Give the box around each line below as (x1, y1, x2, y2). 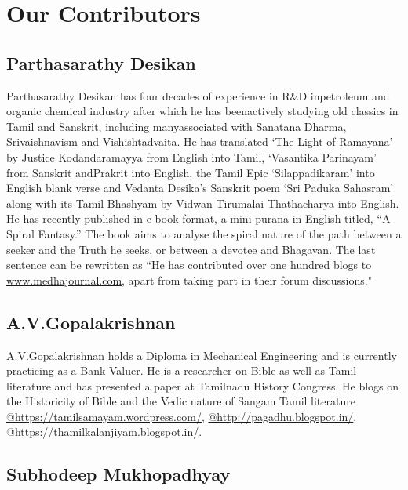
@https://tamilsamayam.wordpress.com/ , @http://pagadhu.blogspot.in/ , (6, 408, 357, 424)
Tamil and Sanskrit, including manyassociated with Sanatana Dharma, (6, 118, 347, 134)
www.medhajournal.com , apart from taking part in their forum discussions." (6, 271, 372, 288)
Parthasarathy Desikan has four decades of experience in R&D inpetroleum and (6, 87, 390, 103)
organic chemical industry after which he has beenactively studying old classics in (6, 103, 399, 119)
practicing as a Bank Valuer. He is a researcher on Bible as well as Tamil (6, 362, 357, 379)
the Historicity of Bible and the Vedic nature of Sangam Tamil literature (6, 393, 355, 409)
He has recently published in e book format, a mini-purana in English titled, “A (6, 210, 391, 227)
